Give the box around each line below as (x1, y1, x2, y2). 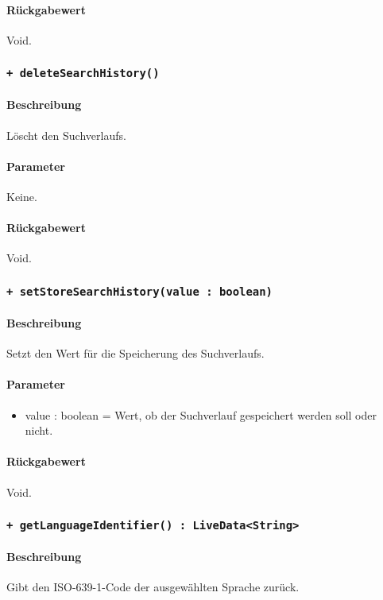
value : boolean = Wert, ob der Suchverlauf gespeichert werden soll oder (25, 406, 377, 423)
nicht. (25, 422, 53, 439)
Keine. (6, 188, 37, 204)
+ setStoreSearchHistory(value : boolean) (6, 285, 273, 298)
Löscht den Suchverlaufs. (6, 126, 126, 143)
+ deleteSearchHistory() (6, 67, 160, 80)
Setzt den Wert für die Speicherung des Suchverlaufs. (6, 345, 265, 362)
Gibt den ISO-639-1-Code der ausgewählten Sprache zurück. (6, 579, 300, 595)
